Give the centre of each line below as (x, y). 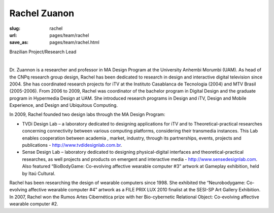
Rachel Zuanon (42, 13)
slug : (15, 28)
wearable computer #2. (34, 204)
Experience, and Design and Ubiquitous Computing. (63, 105)
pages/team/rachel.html (75, 42)
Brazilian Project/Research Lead (43, 52)
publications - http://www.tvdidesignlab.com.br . (72, 145)
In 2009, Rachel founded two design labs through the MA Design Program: (87, 114)
